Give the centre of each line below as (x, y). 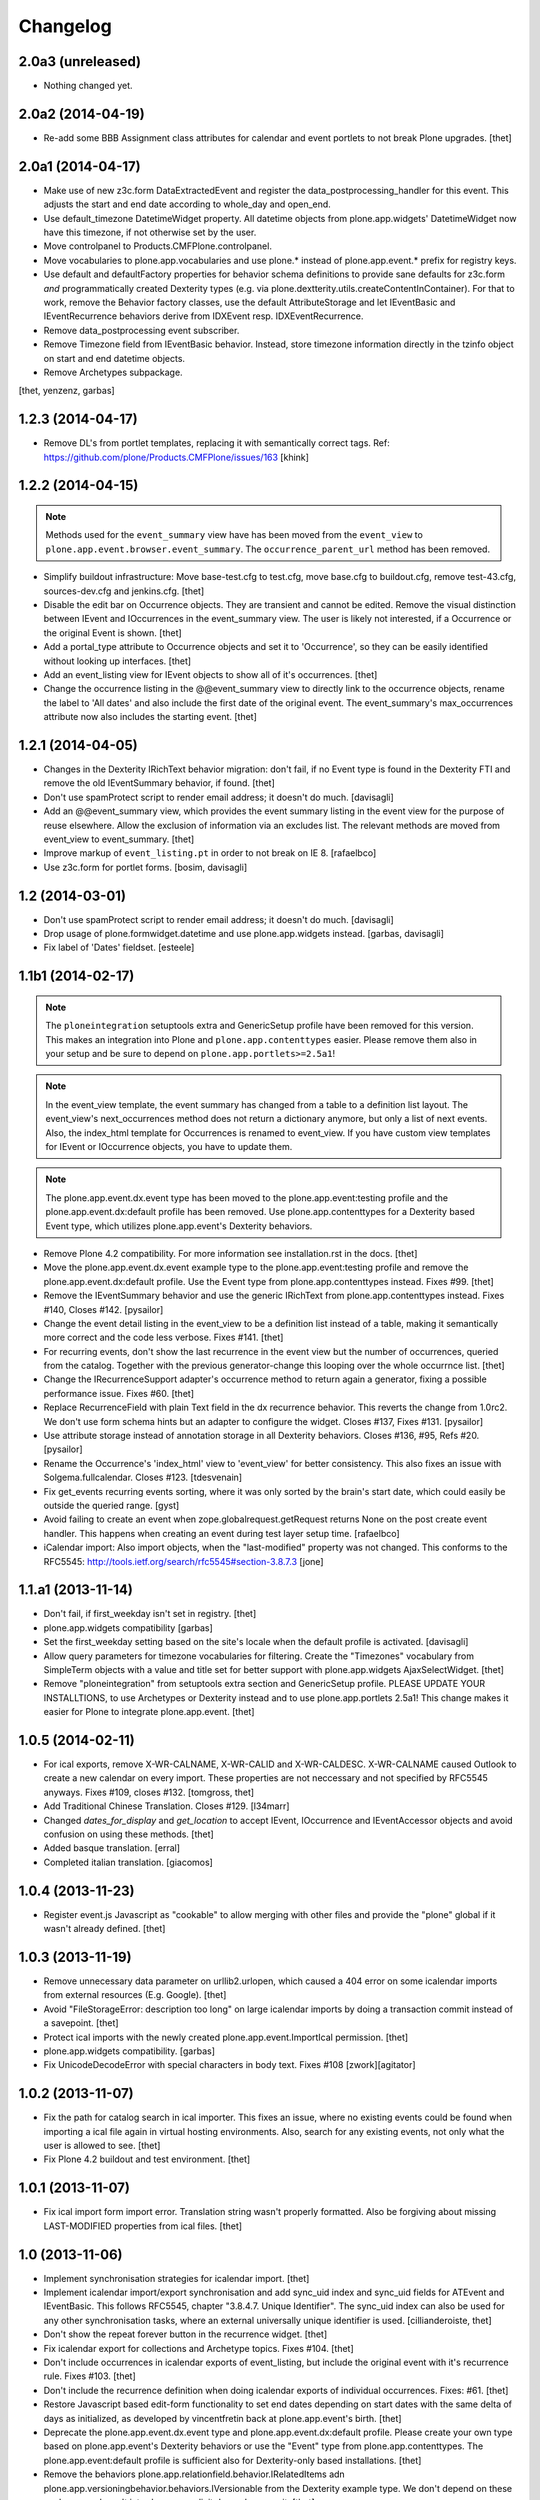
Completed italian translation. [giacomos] (128, 1862)
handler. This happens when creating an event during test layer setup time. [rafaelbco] (221, 1533)
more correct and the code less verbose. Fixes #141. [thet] (163, 1337)
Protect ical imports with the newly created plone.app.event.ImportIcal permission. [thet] (226, 2037)
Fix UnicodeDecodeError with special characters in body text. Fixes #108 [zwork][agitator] (229, 2065)
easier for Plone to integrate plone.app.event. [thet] (149, 1712)
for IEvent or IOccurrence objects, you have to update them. (169, 1146)
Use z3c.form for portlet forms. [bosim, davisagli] (145, 867)
